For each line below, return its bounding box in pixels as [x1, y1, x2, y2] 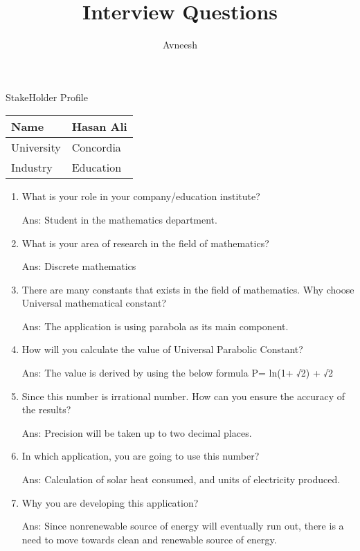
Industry [11, 159, 53, 176]
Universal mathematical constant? [21, 296, 167, 310]
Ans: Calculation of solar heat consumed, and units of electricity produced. [21, 472, 341, 487]
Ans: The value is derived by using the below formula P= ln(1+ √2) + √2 [21, 365, 334, 380]
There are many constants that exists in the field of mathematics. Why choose [21, 282, 354, 296]
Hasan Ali [71, 118, 127, 135]
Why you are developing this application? [21, 495, 199, 509]
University [11, 139, 61, 156]
